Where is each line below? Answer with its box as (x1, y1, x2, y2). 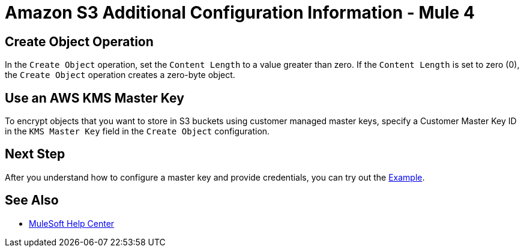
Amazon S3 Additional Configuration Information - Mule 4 (5, 2, 475, 23)
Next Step (5, 146, 65, 162)
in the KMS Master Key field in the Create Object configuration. (5, 126, 270, 137)
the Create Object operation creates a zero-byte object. (5, 70, 235, 80)
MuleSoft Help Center (29, 218, 115, 229)
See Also (5, 193, 59, 208)
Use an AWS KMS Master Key (5, 90, 184, 106)
